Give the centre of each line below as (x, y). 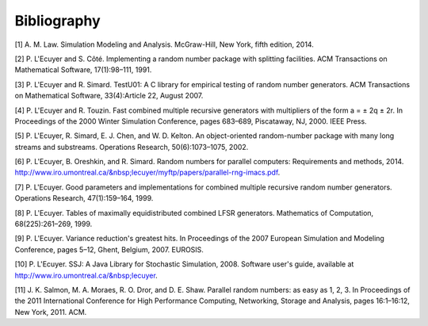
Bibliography (57, 21)
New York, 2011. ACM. (51, 312)
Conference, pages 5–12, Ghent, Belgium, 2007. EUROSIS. (109, 249)
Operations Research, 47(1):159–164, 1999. (84, 198)
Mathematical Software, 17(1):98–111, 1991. (83, 70)
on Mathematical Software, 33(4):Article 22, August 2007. (109, 96)
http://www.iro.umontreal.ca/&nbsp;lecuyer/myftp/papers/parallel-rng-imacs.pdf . (147, 173)
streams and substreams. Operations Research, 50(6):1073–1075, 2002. (132, 147)
